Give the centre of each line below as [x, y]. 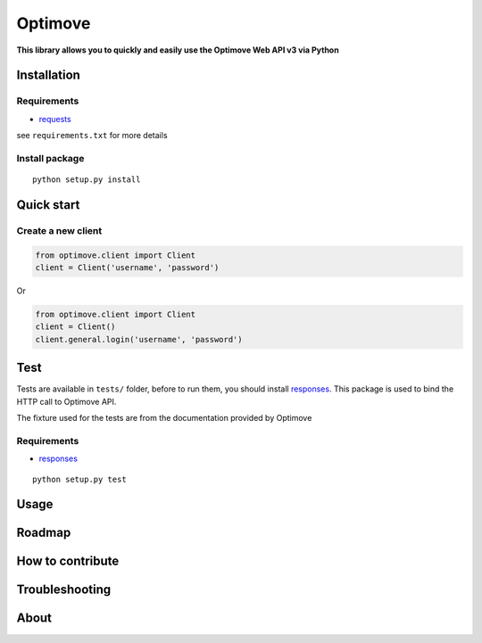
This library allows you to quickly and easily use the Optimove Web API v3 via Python [178, 50]
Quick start [48, 205]
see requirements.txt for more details [92, 136]
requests [55, 119]
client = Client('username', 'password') [127, 268]
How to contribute [68, 561]
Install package [50, 158]
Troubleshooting [64, 590]
